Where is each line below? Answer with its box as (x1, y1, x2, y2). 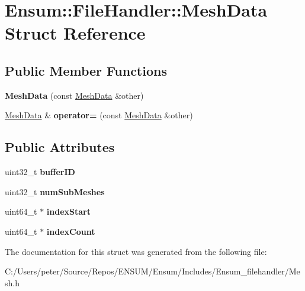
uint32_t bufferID (5, 166, 75, 178)
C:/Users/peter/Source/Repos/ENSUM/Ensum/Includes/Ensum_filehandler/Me (5, 265, 300, 277)
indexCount (46, 225, 95, 237)
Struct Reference (5, 21, 146, 45)
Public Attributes (5, 138, 115, 156)
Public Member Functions (5, 61, 167, 79)
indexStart (46, 205, 91, 218)
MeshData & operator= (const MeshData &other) (5, 109, 193, 121)
